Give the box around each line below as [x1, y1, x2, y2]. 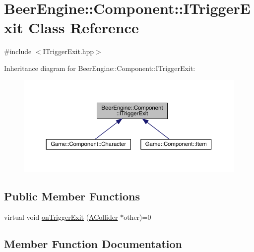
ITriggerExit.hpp [43, 46, 94, 57]
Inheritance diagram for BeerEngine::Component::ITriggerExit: [4, 63, 195, 73]
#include [4, 46, 32, 57]
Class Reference [28, 17, 139, 38]
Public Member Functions [4, 189, 140, 204]
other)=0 [124, 212, 151, 222]
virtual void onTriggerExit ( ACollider [4, 212, 118, 222]
